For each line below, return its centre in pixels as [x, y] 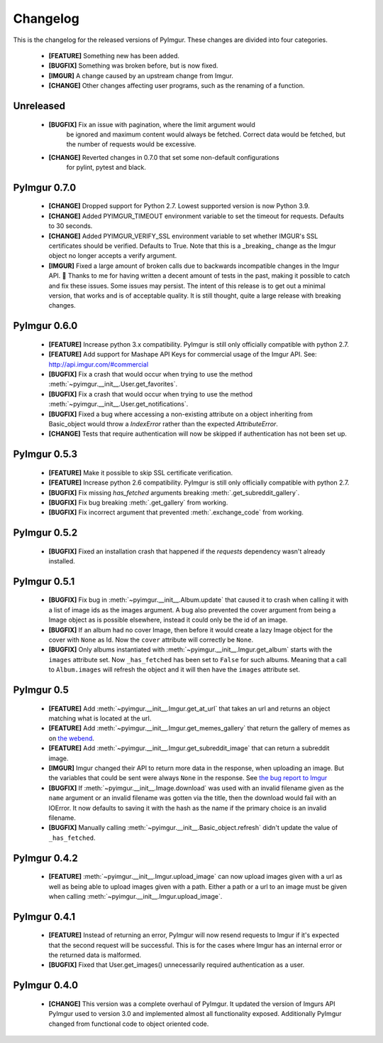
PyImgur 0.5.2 [45, 533]
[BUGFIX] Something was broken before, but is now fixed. [133, 66]
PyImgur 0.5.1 [44, 582]
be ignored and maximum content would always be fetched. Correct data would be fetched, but [206, 134]
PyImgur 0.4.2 [45, 858]
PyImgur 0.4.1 [44, 917]
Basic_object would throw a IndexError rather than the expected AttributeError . [163, 423]
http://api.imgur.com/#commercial [99, 364]
